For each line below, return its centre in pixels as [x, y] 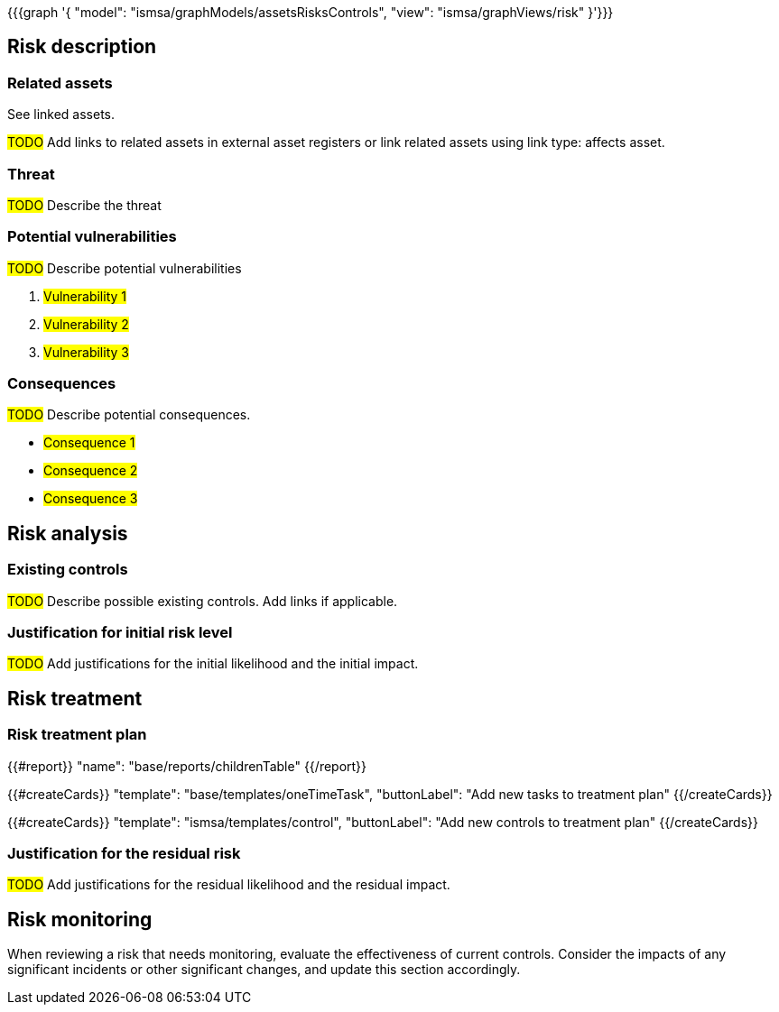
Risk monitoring [80, 919]
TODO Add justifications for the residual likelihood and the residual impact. [229, 885]
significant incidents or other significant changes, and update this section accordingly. [264, 970]
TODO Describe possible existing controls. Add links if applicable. [203, 601]
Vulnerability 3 [86, 352]
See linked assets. [61, 115]
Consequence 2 [91, 471]
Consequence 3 [91, 499]
